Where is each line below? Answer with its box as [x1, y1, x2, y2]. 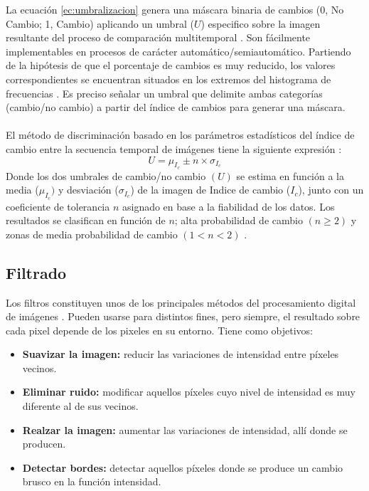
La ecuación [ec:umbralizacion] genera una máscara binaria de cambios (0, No [6, 2, 344, 16]
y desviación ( [58, 182, 119, 197]
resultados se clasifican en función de [6, 213, 166, 228]
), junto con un [298, 182, 364, 197]
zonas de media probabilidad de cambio [6, 226, 178, 241]
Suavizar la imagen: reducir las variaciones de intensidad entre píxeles [22, 347, 339, 361]
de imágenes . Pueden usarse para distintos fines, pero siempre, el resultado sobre [6, 309, 360, 324]
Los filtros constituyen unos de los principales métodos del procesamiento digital [6, 295, 356, 310]
